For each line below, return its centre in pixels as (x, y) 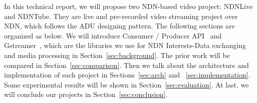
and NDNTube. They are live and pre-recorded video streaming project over (121, 16)
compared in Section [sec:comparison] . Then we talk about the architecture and (126, 65)
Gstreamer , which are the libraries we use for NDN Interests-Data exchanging (125, 45)
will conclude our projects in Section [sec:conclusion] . (86, 94)
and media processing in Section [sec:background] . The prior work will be (117, 55)
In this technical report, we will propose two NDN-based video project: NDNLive (128, 6)
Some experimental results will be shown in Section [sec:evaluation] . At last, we (126, 84)
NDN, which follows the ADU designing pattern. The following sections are (119, 26)
